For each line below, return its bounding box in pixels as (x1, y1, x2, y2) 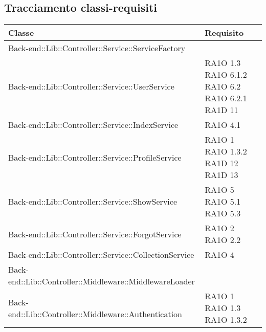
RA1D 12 (205, 157, 238, 169)
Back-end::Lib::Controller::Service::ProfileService (8, 151, 182, 163)
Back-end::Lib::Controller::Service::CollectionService (8, 249, 194, 261)
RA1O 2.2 (205, 234, 241, 246)
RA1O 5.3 (205, 207, 241, 219)
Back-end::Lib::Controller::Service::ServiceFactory (8, 42, 186, 54)
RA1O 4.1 (205, 119, 241, 131)
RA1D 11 (205, 104, 238, 116)
